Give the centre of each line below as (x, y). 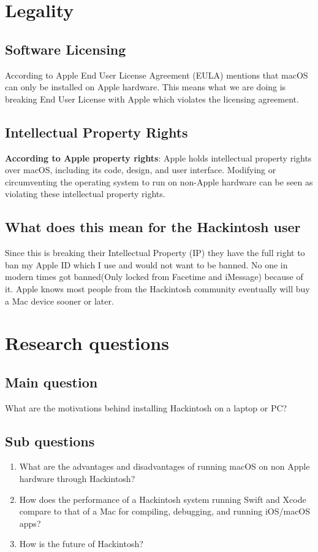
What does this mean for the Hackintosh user (153, 227)
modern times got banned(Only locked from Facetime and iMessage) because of (154, 277)
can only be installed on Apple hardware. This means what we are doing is (146, 87)
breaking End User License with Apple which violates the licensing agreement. (152, 99)
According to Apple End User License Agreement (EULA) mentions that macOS (157, 75)
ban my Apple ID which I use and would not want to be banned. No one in (146, 264)
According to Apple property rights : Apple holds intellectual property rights (158, 157)
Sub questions (50, 441)
